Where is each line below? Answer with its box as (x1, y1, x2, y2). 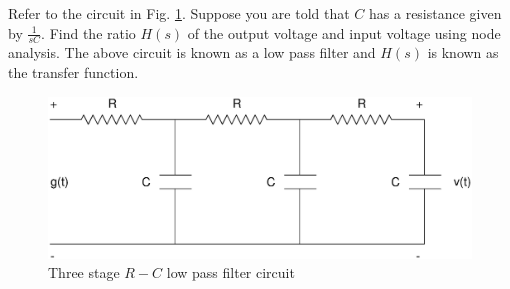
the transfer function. (8, 62, 139, 83)
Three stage (48, 262, 120, 283)
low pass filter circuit (166, 262, 295, 283)
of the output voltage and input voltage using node (187, 22, 501, 43)
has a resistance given (369, 3, 502, 23)
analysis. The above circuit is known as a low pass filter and (8, 42, 376, 63)
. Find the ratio (41, 22, 136, 43)
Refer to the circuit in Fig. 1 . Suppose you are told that (8, 3, 350, 23)
